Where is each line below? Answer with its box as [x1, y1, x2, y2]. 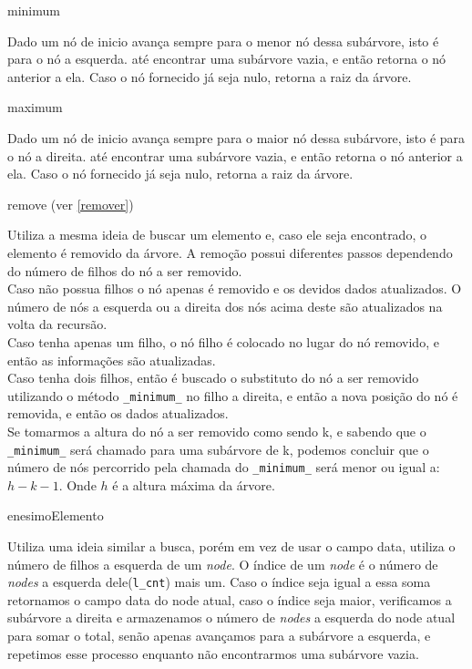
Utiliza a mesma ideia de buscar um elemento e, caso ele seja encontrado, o [7, 225, 426, 244]
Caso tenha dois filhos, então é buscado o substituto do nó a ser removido [7, 368, 419, 387]
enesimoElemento [7, 506, 104, 525]
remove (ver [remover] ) [7, 194, 134, 213]
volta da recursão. [7, 314, 108, 334]
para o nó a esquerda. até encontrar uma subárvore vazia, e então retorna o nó [7, 49, 446, 68]
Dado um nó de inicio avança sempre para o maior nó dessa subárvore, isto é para [7, 128, 466, 147]
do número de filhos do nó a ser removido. [7, 261, 242, 280]
